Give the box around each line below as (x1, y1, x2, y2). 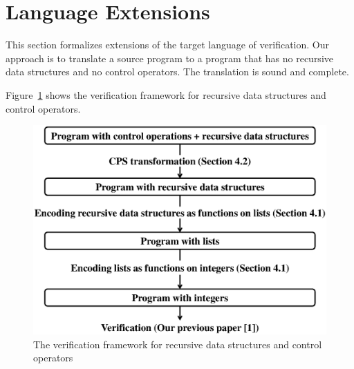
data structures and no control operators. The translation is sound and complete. (6, 64, 349, 79)
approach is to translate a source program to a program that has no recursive (6, 50, 333, 65)
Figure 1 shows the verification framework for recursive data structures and (6, 87, 326, 102)
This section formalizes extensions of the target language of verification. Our (6, 37, 329, 52)
